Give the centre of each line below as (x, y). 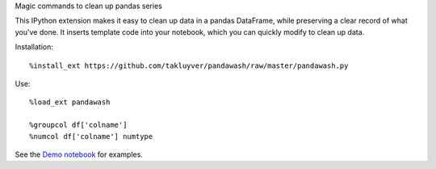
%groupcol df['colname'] (78, 125)
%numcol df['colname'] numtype (91, 136)
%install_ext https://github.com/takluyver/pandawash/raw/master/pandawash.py (189, 65)
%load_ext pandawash (70, 102)
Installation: (34, 47)
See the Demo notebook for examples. (79, 154)
